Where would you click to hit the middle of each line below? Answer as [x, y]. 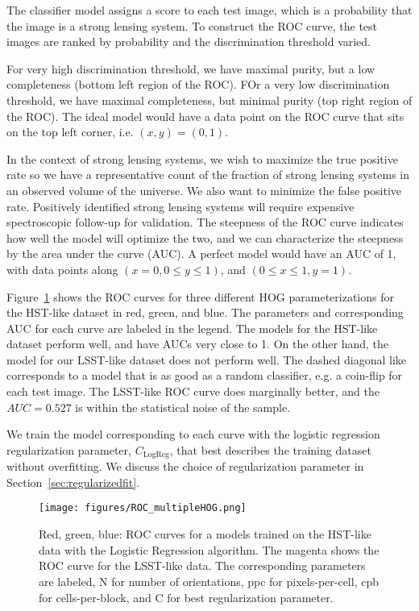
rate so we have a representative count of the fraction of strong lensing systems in [208, 175]
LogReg [156, 455]
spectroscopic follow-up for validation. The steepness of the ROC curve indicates [205, 222]
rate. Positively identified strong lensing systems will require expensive [180, 206]
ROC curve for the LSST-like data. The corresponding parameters [202, 565]
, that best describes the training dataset [270, 449]
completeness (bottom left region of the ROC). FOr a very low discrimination [198, 84]
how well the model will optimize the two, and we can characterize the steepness [205, 237]
